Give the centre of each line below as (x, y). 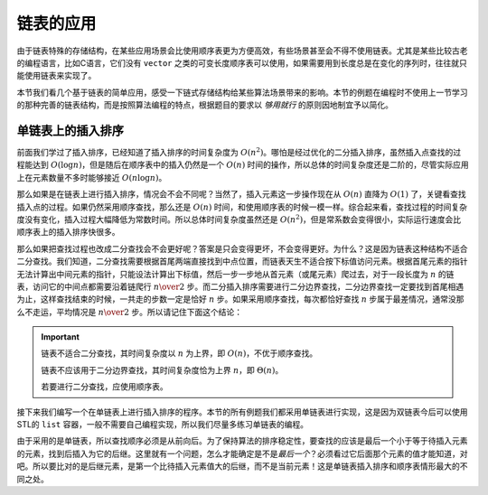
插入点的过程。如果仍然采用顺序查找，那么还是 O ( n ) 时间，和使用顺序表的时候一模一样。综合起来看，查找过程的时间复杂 (242, 207)
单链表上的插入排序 (70, 131)
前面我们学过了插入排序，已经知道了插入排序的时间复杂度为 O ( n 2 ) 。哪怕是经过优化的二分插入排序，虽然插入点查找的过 (239, 152)
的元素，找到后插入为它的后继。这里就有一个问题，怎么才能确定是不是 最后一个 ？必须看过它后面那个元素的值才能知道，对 (242, 453)
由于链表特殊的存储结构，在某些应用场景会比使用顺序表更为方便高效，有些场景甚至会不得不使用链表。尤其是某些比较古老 (242, 51)
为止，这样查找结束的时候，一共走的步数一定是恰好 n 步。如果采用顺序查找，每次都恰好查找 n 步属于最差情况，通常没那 (240, 299)
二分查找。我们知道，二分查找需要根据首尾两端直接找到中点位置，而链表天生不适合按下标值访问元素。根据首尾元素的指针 (242, 261)
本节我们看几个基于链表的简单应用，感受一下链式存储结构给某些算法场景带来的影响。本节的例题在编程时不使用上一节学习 (242, 92)
